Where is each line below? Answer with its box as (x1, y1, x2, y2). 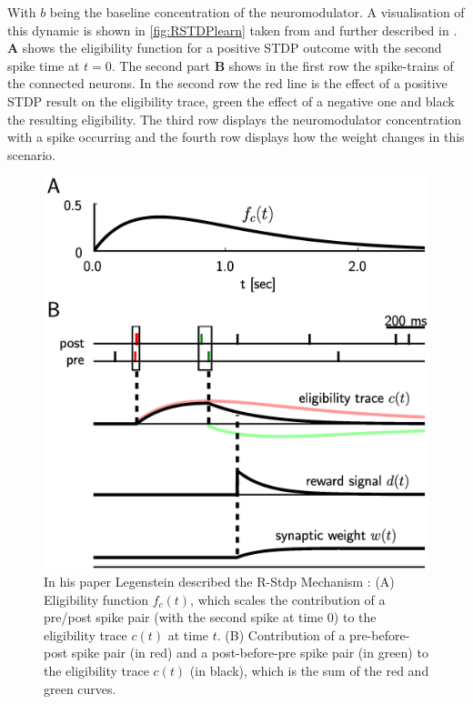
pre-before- (349, 625, 410, 644)
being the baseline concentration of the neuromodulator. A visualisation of (49, 3, 465, 21)
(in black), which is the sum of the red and (189, 661, 429, 680)
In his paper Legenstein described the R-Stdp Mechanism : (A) (44, 572, 395, 591)
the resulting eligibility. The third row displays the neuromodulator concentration (7, 109, 462, 128)
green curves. (44, 679, 116, 698)
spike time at (7, 55, 80, 75)
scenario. (7, 145, 56, 164)
